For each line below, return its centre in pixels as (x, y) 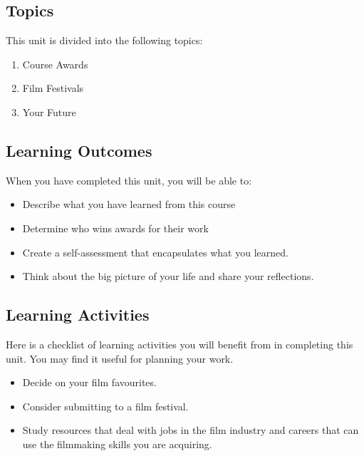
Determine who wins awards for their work (115, 228)
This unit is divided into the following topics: (104, 40)
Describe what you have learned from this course (129, 204)
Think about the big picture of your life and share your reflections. (168, 276)
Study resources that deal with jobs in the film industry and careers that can (191, 430)
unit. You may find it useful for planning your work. (120, 358)
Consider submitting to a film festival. (105, 406)
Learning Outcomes (79, 150)
